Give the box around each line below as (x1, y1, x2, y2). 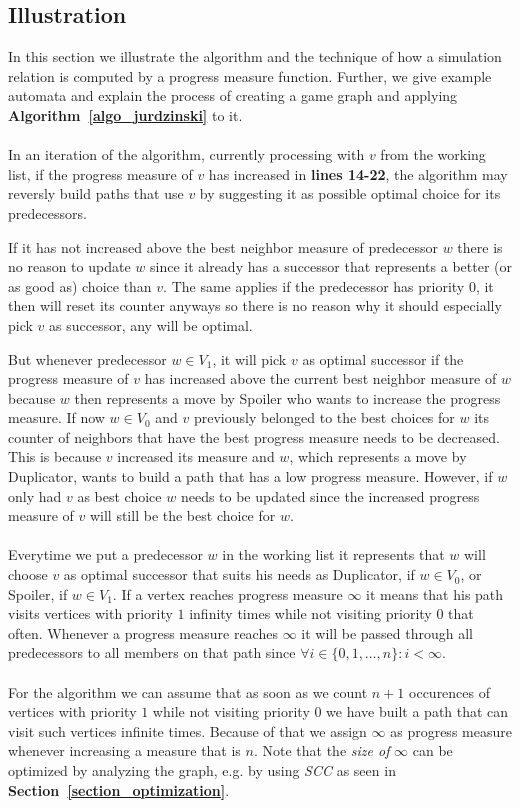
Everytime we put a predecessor (8, 544, 203, 565)
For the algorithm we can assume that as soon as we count (8, 681, 368, 702)
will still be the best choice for (89, 505, 276, 526)
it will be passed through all (301, 622, 473, 643)
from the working (380, 144, 486, 165)
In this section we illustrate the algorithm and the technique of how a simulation (8, 46, 502, 67)
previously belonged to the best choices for (193, 407, 455, 428)
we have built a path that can (326, 701, 509, 722)
